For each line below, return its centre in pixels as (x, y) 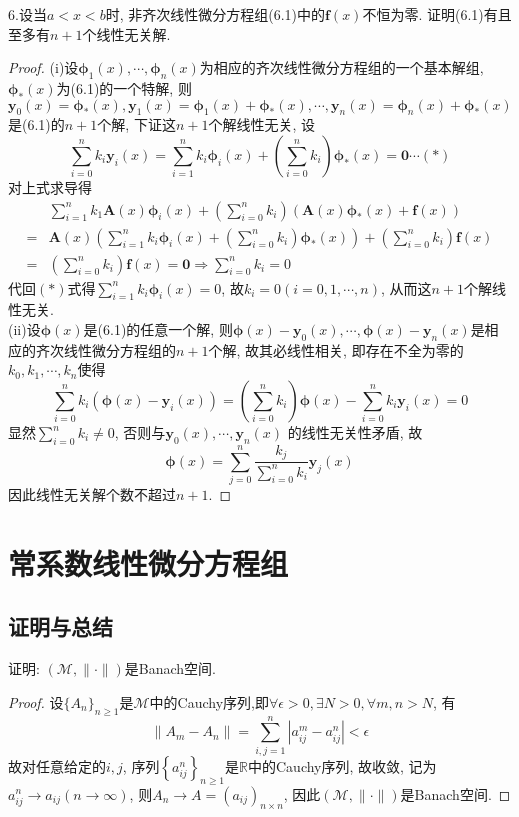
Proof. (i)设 (43, 67)
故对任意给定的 (57, 765)
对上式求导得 (50, 186)
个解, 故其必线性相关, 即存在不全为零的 (336, 349)
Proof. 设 (36, 701)
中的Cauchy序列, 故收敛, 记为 (342, 765)
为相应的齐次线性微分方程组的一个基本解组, (341, 67)
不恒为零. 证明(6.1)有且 (437, 14)
